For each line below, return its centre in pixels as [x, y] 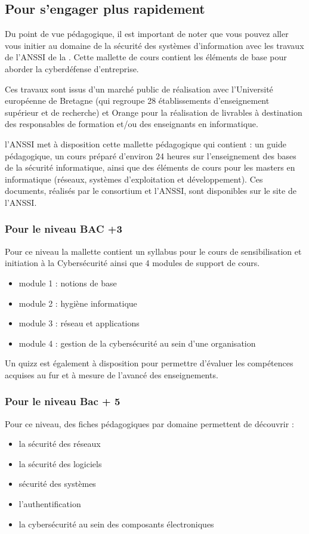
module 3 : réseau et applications [79, 323]
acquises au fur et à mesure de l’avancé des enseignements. [112, 374]
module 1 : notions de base [68, 283]
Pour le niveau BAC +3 [64, 229]
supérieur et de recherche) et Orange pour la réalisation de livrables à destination [154, 112]
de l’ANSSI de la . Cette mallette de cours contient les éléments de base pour [146, 57]
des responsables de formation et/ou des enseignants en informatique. [132, 124]
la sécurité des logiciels [60, 463]
